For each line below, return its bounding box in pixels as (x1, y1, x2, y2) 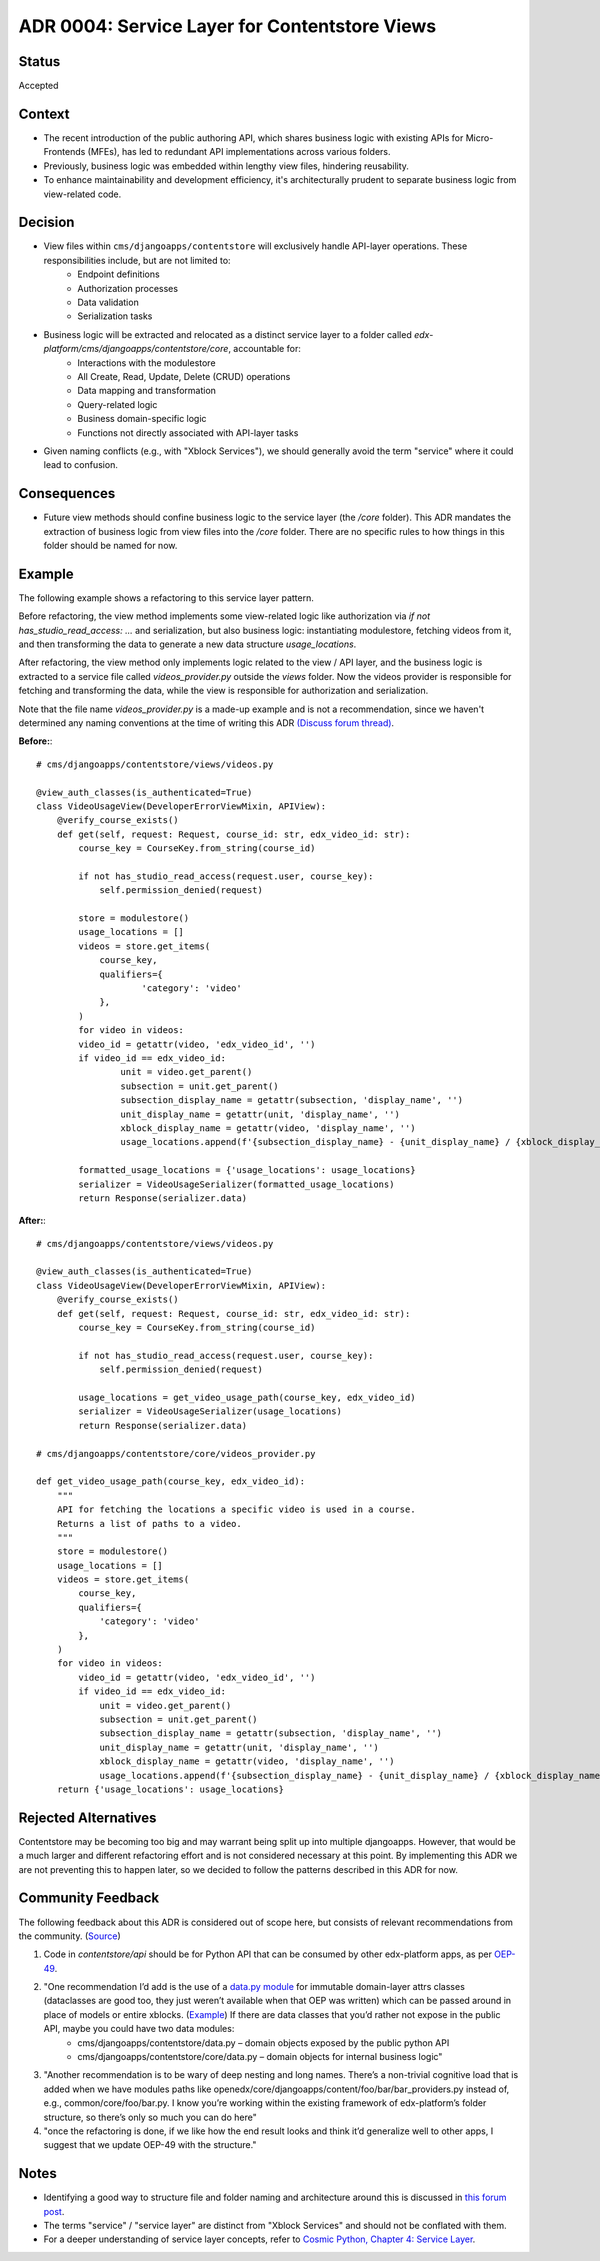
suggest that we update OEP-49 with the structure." (43, 2139, 257, 2151)
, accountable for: (228, 343, 302, 355)
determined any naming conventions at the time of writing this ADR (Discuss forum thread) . (18, 717, 395, 729)
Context (18, 105, 70, 122)
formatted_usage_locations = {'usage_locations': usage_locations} (78, 1165, 416, 1176)
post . (43, 2205, 65, 2217)
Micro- (465, 131, 494, 144)
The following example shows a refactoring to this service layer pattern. (18, 591, 314, 604)
